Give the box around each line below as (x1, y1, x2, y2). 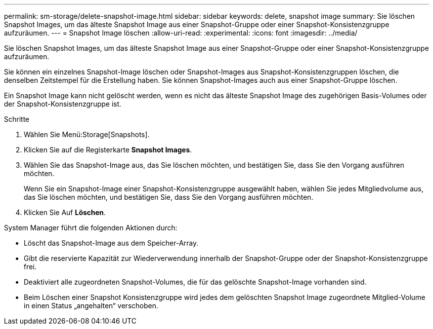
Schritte (4, 115, 30, 123)
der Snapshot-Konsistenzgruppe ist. (4, 100, 122, 108)
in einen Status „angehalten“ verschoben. (24, 301, 158, 310)
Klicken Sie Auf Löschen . (24, 208, 106, 217)
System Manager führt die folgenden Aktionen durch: (4, 223, 177, 232)
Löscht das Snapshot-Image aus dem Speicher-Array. (24, 239, 199, 247)
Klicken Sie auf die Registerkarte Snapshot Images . (24, 146, 192, 154)
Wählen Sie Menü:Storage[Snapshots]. (24, 130, 150, 139)
